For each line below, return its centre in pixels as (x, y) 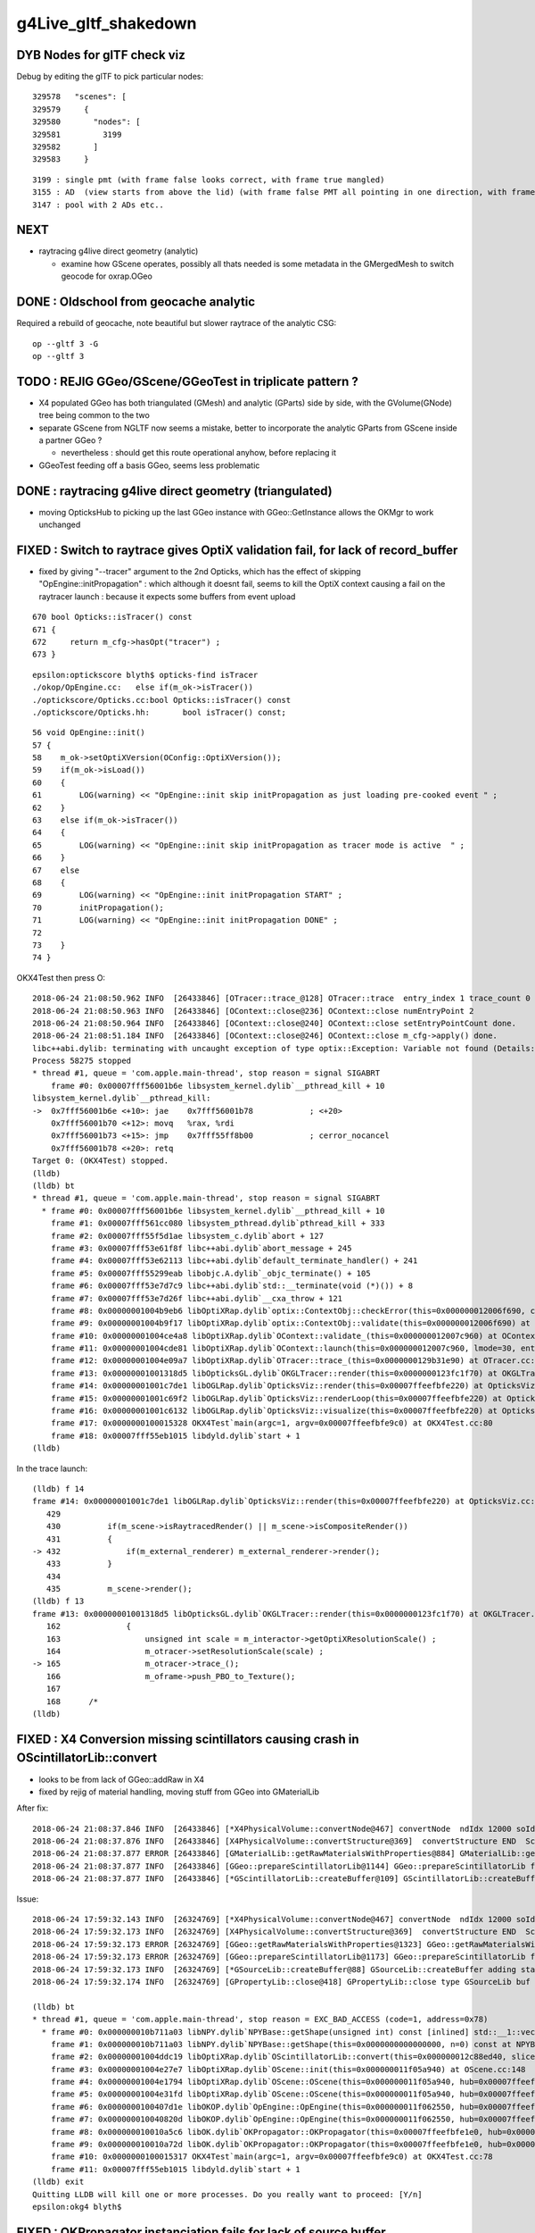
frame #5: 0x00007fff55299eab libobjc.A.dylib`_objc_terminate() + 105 (210, 1273)
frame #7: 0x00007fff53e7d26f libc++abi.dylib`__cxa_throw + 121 (197, 1298)
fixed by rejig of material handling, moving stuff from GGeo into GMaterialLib (179, 1792)
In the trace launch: (52, 1468)
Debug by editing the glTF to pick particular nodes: (110, 77)
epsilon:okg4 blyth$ (77, 2207)
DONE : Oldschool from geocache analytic (136, 302)
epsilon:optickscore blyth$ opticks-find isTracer (145, 675)
